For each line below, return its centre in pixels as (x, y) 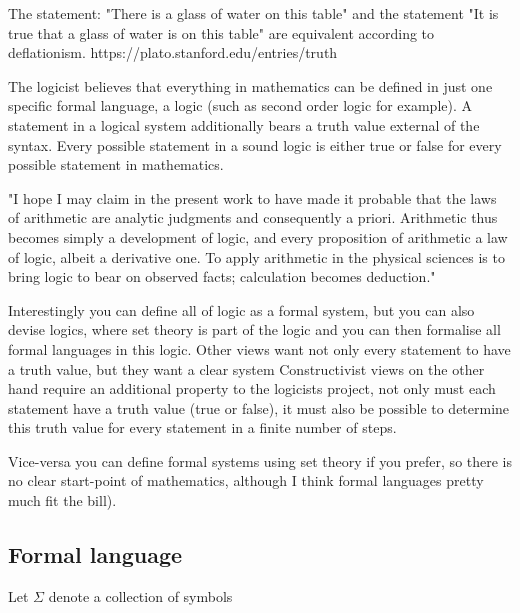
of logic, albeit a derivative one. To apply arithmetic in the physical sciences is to (256, 256)
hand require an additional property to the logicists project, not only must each (252, 388)
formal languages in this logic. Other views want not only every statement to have (259, 348)
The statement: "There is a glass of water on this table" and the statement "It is (253, 13)
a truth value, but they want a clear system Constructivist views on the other (246, 368)
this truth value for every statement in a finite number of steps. (202, 427)
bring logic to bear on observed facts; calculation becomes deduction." (222, 276)
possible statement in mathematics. (116, 164)
